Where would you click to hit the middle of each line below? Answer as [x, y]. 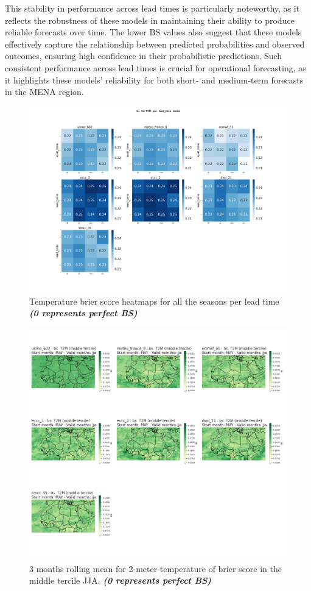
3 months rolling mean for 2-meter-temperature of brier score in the [156, 568]
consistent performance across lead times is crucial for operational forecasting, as [155, 67]
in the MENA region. [44, 92]
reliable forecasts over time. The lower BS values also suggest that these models [153, 32]
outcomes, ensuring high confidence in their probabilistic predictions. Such [144, 56]
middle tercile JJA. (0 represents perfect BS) [120, 580]
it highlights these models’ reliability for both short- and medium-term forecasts [154, 80]
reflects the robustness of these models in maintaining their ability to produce [150, 20]
